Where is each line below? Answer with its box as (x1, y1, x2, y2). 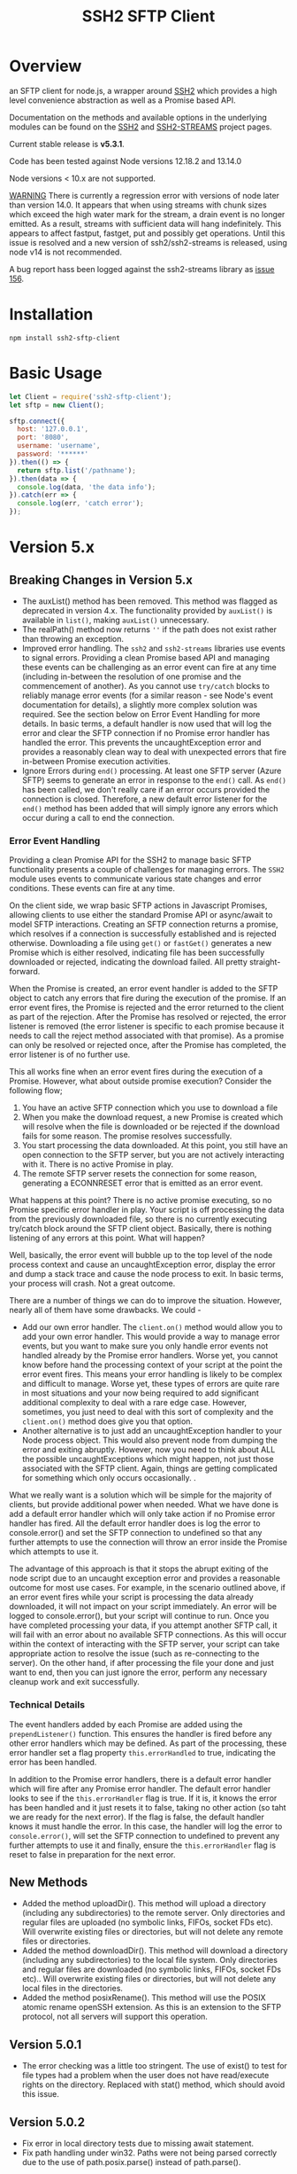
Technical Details (9, 1699, 86, 1711)
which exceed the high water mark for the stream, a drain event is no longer (9, 208, 286, 219)
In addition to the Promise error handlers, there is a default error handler (9, 1773, 272, 1784)
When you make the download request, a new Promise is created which (21, 1112, 284, 1122)
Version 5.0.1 (9, 2037, 82, 2052)
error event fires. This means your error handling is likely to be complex (21, 1369, 283, 1380)
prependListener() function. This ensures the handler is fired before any (9, 1728, 272, 1739)
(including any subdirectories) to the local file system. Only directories (21, 1955, 278, 1966)
